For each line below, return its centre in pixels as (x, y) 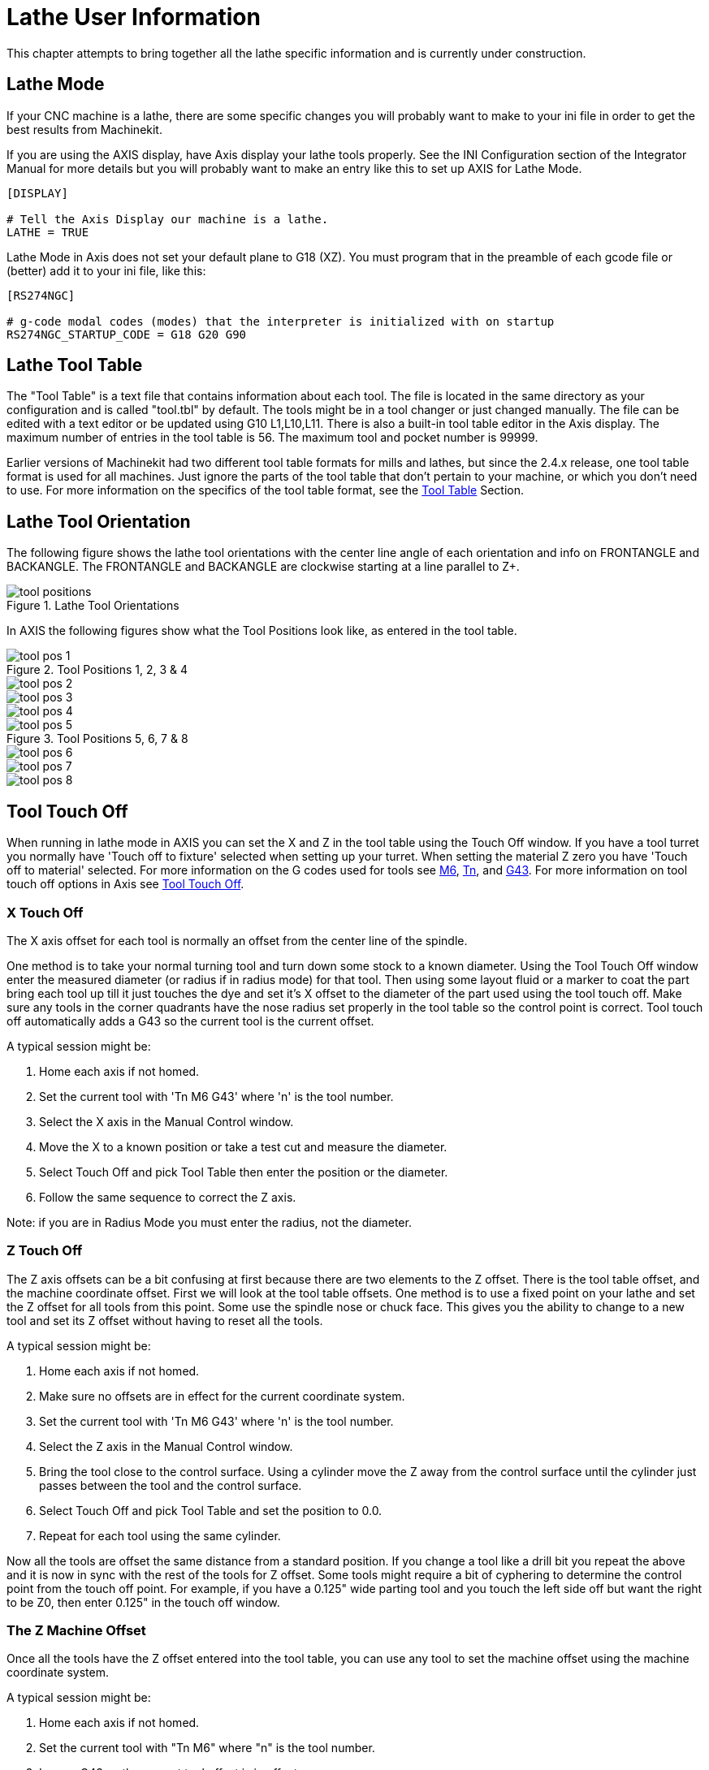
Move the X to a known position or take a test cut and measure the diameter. (243, 1146)
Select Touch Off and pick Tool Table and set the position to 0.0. (211, 1510)
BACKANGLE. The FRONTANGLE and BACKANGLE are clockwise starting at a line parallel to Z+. (263, 567)
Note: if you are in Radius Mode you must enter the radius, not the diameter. (209, 1222)
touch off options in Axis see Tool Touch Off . (125, 884)
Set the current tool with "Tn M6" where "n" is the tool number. (207, 1748)
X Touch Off (45, 912)
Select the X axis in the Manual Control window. (166, 1121)
